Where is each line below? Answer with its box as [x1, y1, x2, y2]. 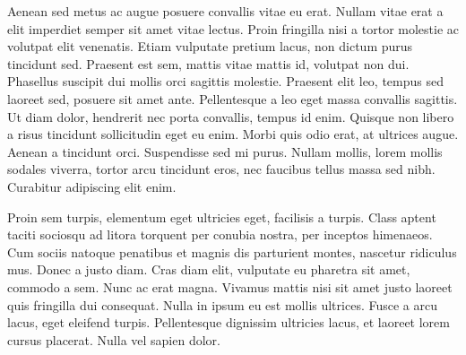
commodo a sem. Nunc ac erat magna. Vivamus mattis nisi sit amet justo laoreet [7, 277, 453, 296]
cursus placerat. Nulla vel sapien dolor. [7, 330, 220, 349]
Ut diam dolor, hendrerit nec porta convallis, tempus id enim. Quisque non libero [7, 107, 454, 126]
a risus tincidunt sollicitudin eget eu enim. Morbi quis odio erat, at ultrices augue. [7, 125, 459, 143]
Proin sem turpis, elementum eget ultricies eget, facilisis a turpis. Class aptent [7, 207, 436, 226]
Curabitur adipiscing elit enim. [7, 177, 177, 195]
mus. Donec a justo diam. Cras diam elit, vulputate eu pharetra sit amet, [7, 260, 410, 279]
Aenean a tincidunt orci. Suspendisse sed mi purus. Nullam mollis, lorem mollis [7, 142, 443, 160]
